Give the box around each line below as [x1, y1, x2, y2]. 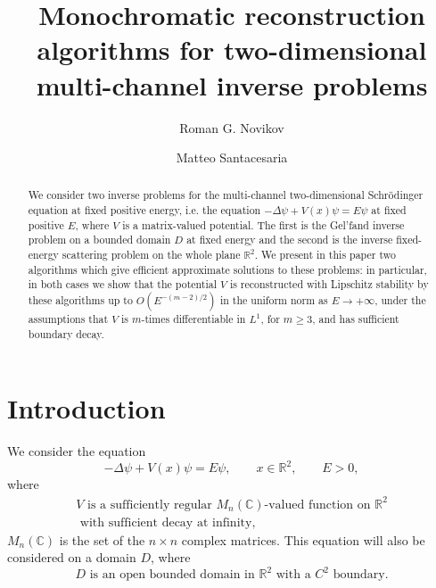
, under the [374, 293, 426, 308]
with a [276, 568, 311, 582]
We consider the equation [7, 442, 146, 460]
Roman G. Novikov [179, 118, 284, 137]
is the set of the [59, 530, 145, 549]
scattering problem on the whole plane [62, 247, 241, 262]
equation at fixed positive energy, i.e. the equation [28, 203, 261, 218]
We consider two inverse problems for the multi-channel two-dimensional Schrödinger [28, 187, 424, 203]
